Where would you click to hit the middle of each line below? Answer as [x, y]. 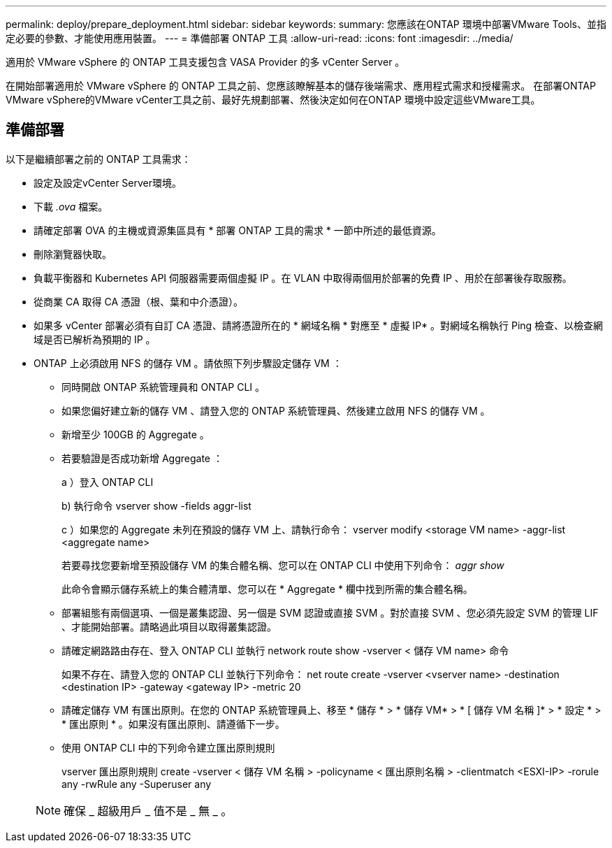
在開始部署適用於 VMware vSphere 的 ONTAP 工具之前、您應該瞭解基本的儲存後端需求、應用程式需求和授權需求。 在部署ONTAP [301, 86]
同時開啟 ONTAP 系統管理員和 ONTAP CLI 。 [163, 387]
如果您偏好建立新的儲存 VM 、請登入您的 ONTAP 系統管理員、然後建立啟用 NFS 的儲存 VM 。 [276, 410]
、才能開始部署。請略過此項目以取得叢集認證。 [169, 626]
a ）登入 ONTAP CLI [108, 482]
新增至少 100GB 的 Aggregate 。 [136, 434]
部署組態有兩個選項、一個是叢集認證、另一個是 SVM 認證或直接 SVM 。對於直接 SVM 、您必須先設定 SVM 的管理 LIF [330, 612]
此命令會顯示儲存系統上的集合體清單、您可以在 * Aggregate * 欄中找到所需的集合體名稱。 [267, 589]
